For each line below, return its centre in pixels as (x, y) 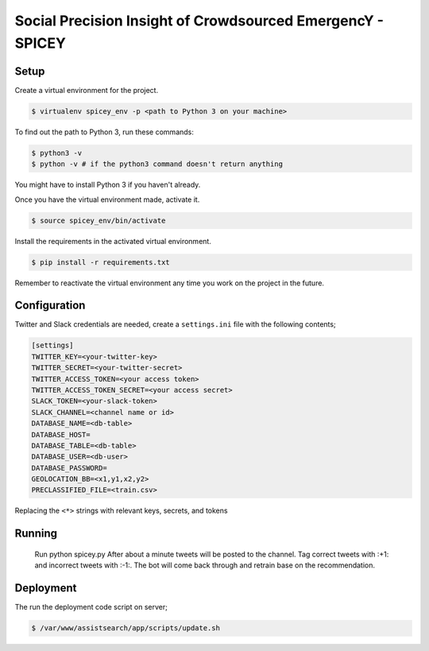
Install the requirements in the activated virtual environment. (113, 241)
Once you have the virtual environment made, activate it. (107, 200)
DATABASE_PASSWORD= (69, 468)
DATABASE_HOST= (61, 434)
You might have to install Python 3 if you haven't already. (108, 185)
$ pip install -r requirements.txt (100, 262)
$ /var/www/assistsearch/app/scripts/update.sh (126, 628)
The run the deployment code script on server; (91, 607)
